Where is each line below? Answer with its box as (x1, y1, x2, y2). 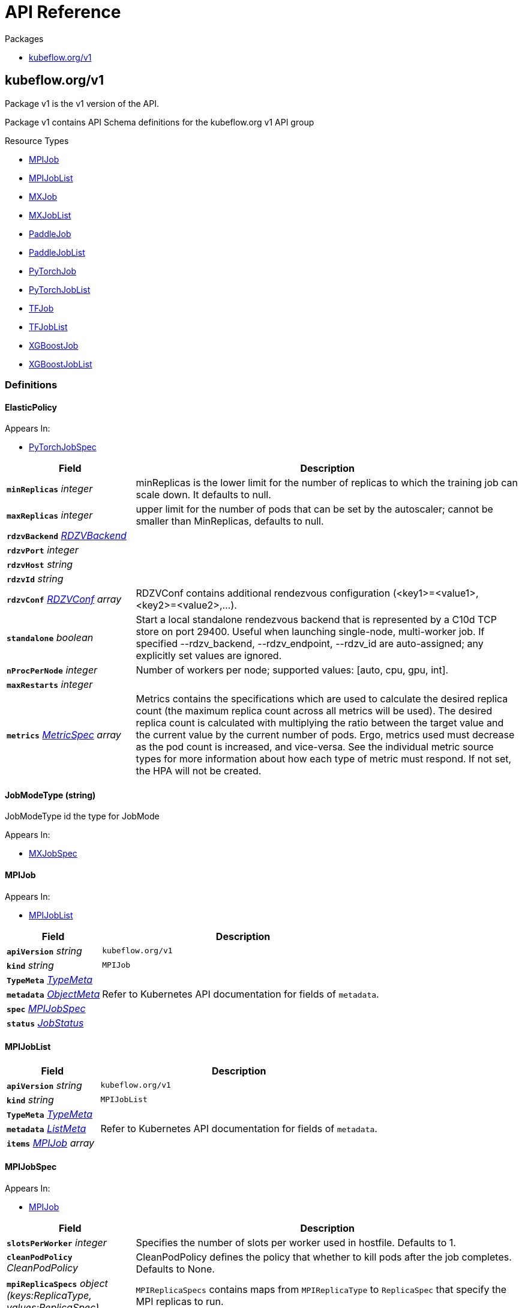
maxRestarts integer (7, 678, 93, 691)
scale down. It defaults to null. (136, 489, 271, 501)
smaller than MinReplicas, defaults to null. (136, 515, 324, 528)
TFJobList (29, 321, 68, 332)
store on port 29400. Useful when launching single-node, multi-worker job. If (136, 625, 485, 638)
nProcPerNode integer (7, 664, 98, 677)
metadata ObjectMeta (7, 987, 100, 1000)
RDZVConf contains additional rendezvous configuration (136, 587, 391, 600)
